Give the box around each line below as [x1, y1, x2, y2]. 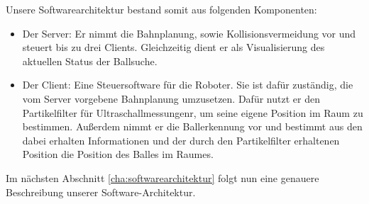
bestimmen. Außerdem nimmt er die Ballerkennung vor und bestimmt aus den [22, 119, 363, 134]
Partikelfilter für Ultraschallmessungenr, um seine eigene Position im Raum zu [22, 105, 363, 120]
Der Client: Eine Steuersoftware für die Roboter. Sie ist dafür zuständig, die [22, 77, 353, 92]
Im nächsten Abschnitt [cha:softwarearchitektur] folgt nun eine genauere [6, 170, 319, 185]
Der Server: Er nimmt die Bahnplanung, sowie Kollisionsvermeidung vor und [22, 25, 356, 40]
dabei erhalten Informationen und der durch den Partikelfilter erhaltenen [22, 132, 340, 147]
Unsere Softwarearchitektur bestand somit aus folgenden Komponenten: [6, 2, 317, 16]
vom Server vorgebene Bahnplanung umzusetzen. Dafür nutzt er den [22, 91, 320, 106]
